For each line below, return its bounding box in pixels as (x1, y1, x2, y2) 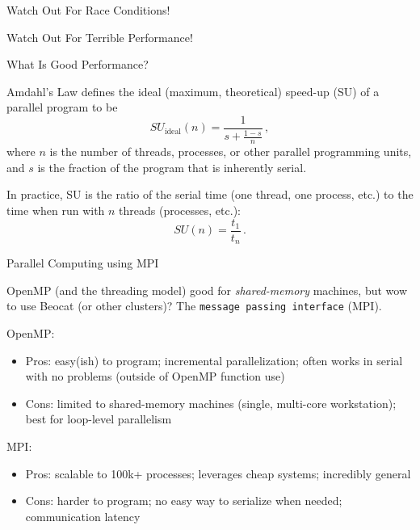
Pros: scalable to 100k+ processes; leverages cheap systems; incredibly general (25, 465, 411, 482)
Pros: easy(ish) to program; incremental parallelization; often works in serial (25, 351, 403, 368)
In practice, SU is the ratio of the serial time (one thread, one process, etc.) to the (6, 186, 414, 203)
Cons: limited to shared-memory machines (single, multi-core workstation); (25, 394, 397, 411)
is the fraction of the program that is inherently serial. (37, 158, 307, 175)
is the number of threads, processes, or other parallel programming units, (49, 143, 412, 160)
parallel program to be (6, 99, 118, 116)
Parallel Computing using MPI (6, 254, 159, 271)
